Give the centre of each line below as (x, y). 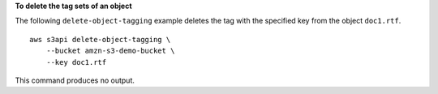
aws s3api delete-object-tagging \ (100, 39)
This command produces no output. (75, 80)
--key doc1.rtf (76, 62)
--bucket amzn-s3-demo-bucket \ (110, 51)
